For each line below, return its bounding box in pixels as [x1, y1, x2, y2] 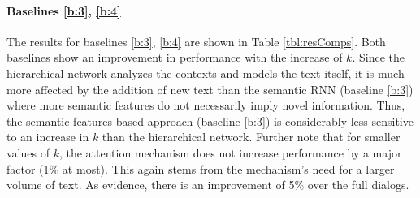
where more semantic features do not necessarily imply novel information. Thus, [6, 97, 405, 114]
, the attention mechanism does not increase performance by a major [58, 144, 402, 161]
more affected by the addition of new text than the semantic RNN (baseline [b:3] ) [6, 80, 414, 97]
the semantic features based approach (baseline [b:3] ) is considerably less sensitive [6, 112, 414, 129]
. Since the [352, 49, 405, 66]
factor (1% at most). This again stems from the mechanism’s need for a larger [6, 160, 395, 177]
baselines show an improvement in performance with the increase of [6, 49, 343, 66]
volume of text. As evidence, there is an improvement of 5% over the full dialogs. [6, 176, 409, 193]
